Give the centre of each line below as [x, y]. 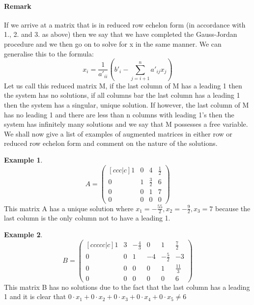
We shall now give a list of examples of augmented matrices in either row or [118, 133]
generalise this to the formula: [49, 53]
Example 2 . [23, 234]
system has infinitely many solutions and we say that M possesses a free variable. [126, 124]
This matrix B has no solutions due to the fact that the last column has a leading [127, 287]
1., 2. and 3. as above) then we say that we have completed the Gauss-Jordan [121, 34]
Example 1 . [23, 160]
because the [233, 208]
